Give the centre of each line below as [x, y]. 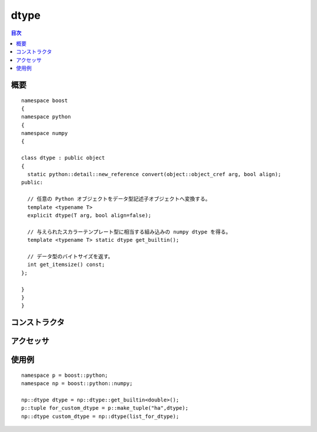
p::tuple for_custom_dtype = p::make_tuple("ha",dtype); [105, 408]
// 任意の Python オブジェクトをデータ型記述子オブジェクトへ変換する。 [119, 199]
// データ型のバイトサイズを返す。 [70, 256]
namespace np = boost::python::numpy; [77, 384]
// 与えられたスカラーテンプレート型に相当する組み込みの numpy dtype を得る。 [129, 232]
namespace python [46, 117]
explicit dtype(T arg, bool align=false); [90, 215]
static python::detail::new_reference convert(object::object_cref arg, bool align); [154, 174]
